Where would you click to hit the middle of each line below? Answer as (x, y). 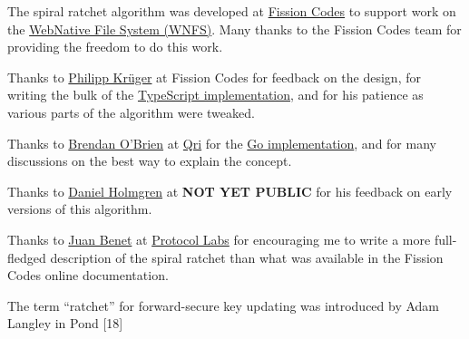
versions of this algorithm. (80, 209)
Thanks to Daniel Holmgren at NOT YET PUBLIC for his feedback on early (230, 191)
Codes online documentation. (88, 275)
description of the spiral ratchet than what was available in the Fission (247, 257)
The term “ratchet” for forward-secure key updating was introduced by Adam (224, 305)
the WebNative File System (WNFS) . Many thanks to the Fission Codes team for (234, 29)
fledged (27, 257)
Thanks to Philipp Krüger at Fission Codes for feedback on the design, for (214, 77)
